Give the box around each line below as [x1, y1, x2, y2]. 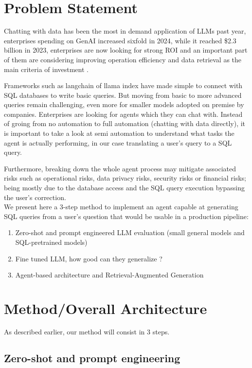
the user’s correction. [4, 192, 66, 202]
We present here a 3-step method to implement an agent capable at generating [4, 202, 238, 212]
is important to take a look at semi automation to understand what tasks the [4, 128, 234, 138]
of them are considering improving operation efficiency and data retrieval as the [4, 54, 242, 64]
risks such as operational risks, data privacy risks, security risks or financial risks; [4, 173, 246, 183]
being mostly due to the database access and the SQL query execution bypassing [4, 183, 245, 193]
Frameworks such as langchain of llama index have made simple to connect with [4, 80, 243, 91]
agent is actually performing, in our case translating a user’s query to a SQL [4, 137, 232, 147]
